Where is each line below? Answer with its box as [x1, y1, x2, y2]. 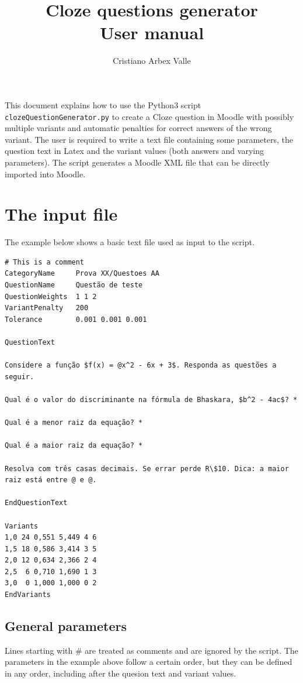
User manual [99, 20, 204, 44]
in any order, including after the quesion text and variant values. [5, 667, 236, 679]
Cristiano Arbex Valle [113, 54, 191, 67]
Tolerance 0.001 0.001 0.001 [5, 315, 147, 324]
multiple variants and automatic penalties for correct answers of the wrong [5, 122, 272, 134]
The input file [5, 202, 118, 226]
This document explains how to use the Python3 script [5, 98, 201, 111]
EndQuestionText [5, 499, 68, 507]
